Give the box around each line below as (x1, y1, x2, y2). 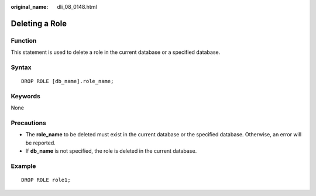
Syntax (11, 63, 32, 71)
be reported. (25, 139, 56, 146)
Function (11, 36, 37, 44)
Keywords (11, 92, 40, 100)
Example (11, 161, 36, 170)
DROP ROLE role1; (21, 177, 71, 184)
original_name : (11, 4, 49, 10)
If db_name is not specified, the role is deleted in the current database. (25, 147, 197, 154)
